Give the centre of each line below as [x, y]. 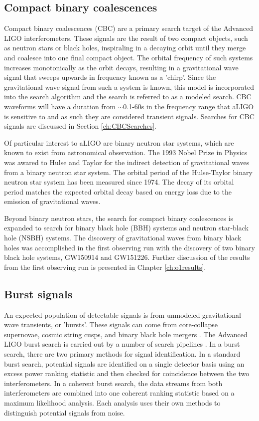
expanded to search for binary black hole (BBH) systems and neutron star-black [126, 228]
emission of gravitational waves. [52, 201]
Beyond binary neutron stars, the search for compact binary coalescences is [119, 218]
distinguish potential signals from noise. [65, 412]
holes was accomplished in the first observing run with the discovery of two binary [129, 247]
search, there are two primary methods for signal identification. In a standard [122, 354]
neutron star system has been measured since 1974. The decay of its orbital [119, 182]
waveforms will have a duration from [60, 106]
